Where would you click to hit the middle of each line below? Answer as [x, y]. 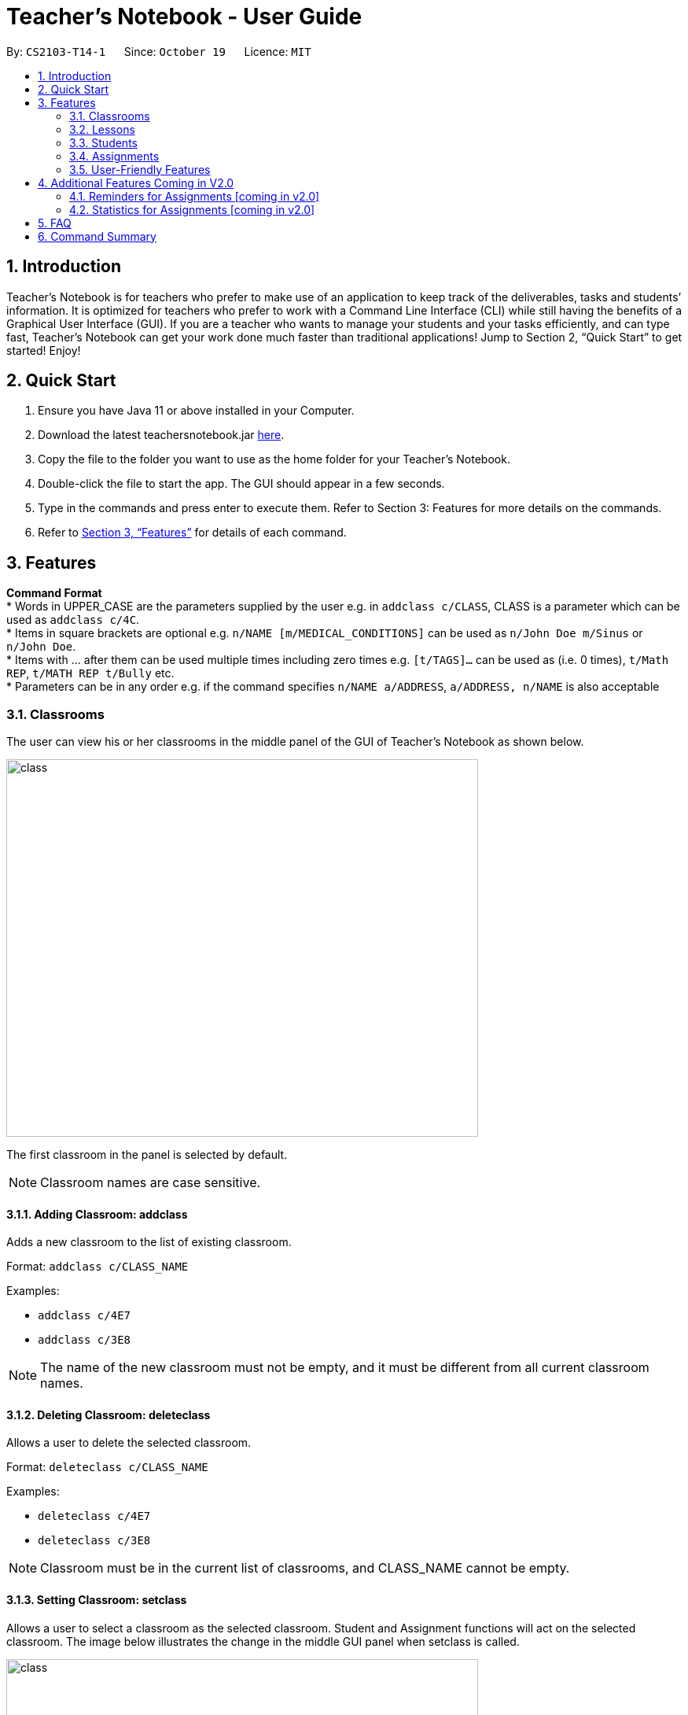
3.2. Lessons [102, 129]
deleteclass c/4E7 [94, 1516]
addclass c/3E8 [85, 1340]
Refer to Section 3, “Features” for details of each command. [192, 533]
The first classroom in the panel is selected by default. [147, 1155]
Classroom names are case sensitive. [151, 1183]
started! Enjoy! [44, 350]
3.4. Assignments [114, 156]
